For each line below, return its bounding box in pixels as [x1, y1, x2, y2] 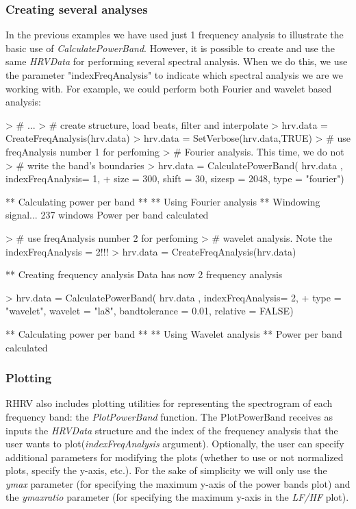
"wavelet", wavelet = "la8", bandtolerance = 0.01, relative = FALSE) [5, 303, 294, 318]
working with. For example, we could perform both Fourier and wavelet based [5, 81, 332, 95]
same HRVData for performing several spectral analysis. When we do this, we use [5, 54, 348, 69]
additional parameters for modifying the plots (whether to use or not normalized [5, 449, 344, 464]
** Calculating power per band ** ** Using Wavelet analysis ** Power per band [5, 326, 342, 340]
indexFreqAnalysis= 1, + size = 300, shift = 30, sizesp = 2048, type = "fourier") [5, 171, 344, 186]
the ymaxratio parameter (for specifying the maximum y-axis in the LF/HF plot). [5, 490, 349, 504]
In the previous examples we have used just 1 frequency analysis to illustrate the [5, 27, 344, 42]
